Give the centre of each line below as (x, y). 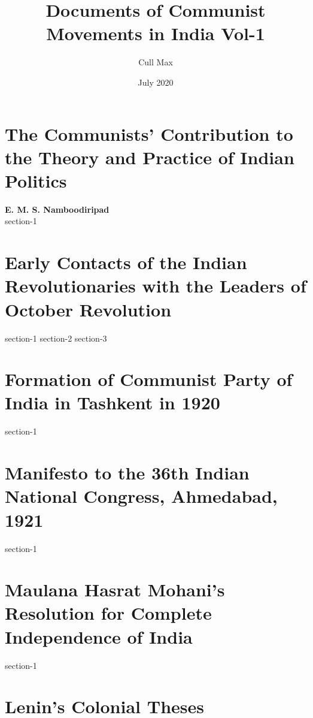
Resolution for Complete (108, 613)
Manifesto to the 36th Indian (127, 473)
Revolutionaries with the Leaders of (156, 286)
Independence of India (99, 636)
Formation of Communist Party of (149, 379)
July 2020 (156, 82)
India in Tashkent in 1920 (113, 402)
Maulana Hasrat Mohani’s (115, 589)
